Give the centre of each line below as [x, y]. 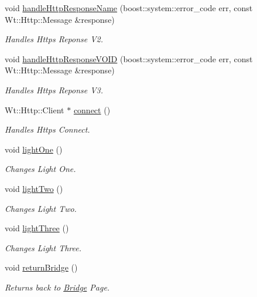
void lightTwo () [34, 188]
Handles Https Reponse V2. [54, 39]
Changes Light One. [40, 169]
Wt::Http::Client [35, 109]
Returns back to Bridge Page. [57, 287]
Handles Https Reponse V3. [54, 90]
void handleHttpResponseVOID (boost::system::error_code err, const [129, 58]
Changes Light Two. [41, 208]
